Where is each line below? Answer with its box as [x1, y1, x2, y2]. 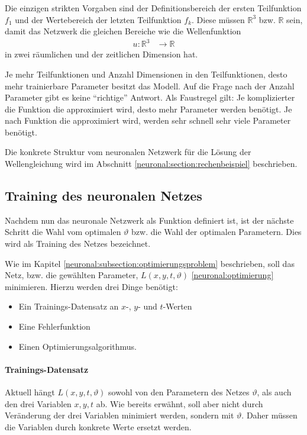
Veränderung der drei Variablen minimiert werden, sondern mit [5, 409, 234, 421]
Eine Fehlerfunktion [18, 320, 91, 333]
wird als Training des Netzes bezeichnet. [5, 237, 151, 250]
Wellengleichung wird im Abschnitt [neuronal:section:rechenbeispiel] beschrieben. [5, 157, 298, 170]
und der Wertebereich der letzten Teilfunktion [15, 13, 182, 25]
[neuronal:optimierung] [191, 269, 274, 281]
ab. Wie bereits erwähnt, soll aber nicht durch [96, 397, 263, 410]
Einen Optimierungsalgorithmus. [18, 340, 137, 352]
